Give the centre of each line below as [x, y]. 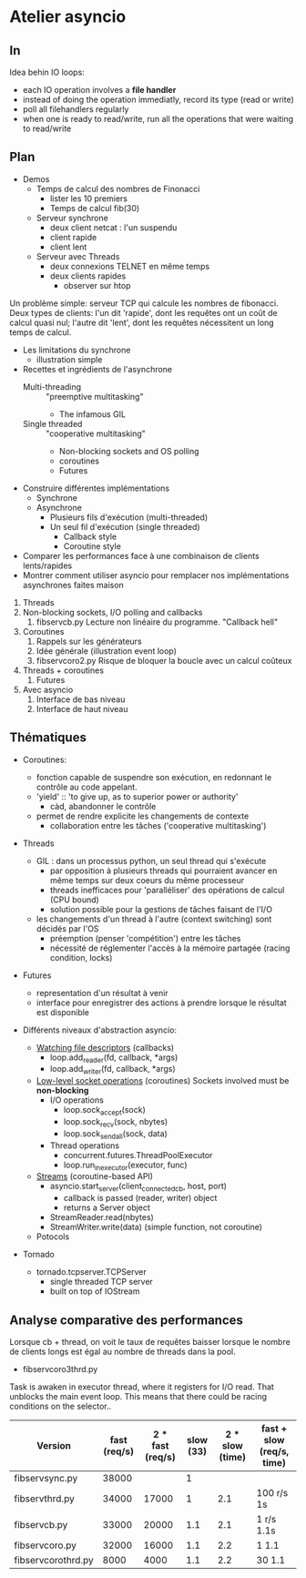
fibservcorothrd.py [54, 1561]
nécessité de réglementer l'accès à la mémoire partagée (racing [170, 948]
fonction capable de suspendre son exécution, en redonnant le [154, 777]
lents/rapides [47, 565]
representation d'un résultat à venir [102, 993]
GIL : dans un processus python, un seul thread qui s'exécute [151, 860]
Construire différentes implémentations [96, 488]
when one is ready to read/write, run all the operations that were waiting [158, 119]
